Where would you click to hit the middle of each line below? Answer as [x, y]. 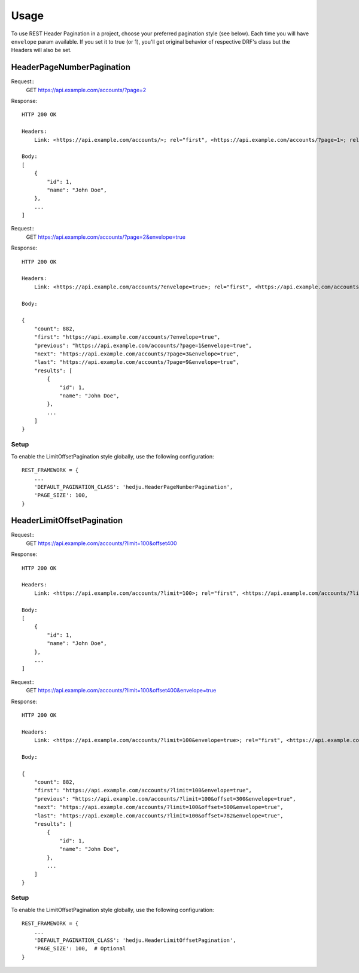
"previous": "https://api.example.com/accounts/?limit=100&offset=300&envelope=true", [165, 799]
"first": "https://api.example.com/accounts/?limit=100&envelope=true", [143, 790]
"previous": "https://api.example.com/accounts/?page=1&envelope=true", [143, 345]
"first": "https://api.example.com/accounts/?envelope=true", [127, 337]
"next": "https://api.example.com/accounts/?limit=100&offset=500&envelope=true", [159, 807]
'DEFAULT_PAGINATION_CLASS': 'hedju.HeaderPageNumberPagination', [133, 487]
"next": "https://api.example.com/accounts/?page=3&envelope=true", [136, 354]
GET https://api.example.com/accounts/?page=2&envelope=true [106, 237]
